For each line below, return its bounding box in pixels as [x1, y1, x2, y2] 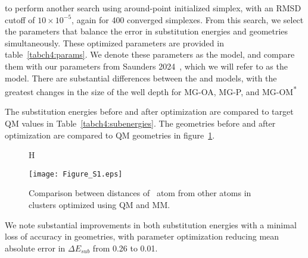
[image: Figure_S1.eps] [29, 169, 123, 178]
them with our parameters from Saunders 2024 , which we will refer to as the [5, 59, 288, 72]
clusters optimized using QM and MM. [29, 199, 170, 211]
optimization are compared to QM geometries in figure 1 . [5, 128, 215, 141]
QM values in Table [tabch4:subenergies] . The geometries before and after [5, 117, 276, 129]
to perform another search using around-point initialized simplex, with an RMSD [5, 2, 301, 14]
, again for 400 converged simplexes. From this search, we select [71, 13, 304, 26]
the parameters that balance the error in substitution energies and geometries [5, 25, 288, 37]
